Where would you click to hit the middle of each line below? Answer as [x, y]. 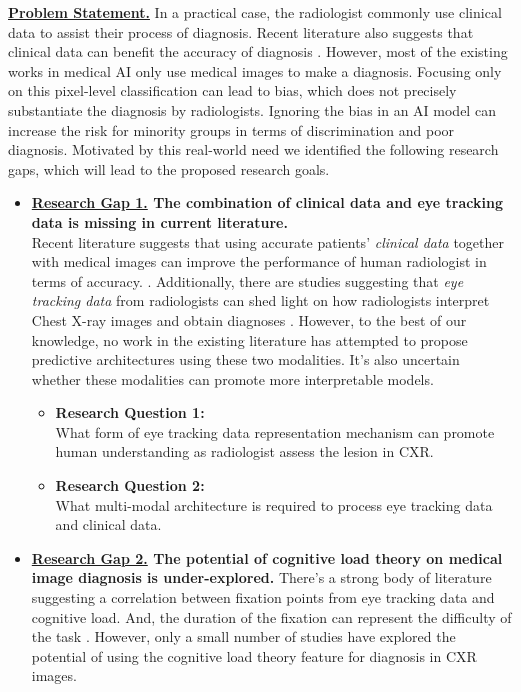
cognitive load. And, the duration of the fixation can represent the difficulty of [271, 616]
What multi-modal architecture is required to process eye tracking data [274, 504]
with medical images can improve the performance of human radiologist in [259, 261]
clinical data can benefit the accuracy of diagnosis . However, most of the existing [258, 51]
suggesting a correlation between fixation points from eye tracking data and [263, 597]
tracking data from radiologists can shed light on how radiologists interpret [260, 300]
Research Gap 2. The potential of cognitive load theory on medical [267, 557]
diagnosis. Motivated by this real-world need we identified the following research [253, 149]
